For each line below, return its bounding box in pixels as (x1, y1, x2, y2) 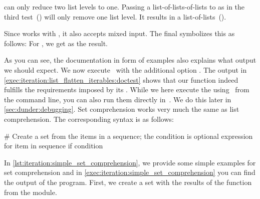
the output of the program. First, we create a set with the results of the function (4, 176, 252, 187)
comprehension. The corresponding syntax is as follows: (4, 113, 174, 124)
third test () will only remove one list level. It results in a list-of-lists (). (4, 11, 226, 22)
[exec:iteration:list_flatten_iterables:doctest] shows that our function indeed (4, 74, 238, 85)
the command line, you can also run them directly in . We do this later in (4, 94, 231, 104)
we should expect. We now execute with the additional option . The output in (4, 64, 247, 75)
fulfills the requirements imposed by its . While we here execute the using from (4, 84, 249, 95)
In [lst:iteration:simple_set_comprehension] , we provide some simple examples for (4, 157, 256, 167)
